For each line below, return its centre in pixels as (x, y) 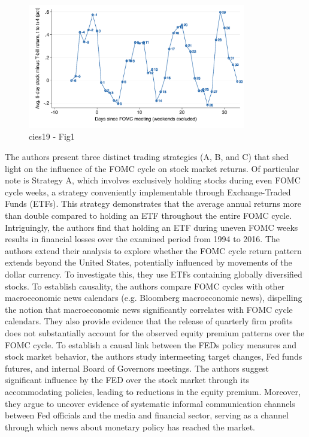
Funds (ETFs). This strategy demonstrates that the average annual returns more (153, 204)
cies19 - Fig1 (52, 136)
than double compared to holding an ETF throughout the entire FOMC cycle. (149, 216)
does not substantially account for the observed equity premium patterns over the (155, 332)
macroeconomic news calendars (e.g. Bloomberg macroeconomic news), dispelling (154, 298)
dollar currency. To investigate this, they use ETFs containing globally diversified (154, 274)
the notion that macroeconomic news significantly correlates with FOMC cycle (149, 309)
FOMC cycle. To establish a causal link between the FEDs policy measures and (151, 344)
